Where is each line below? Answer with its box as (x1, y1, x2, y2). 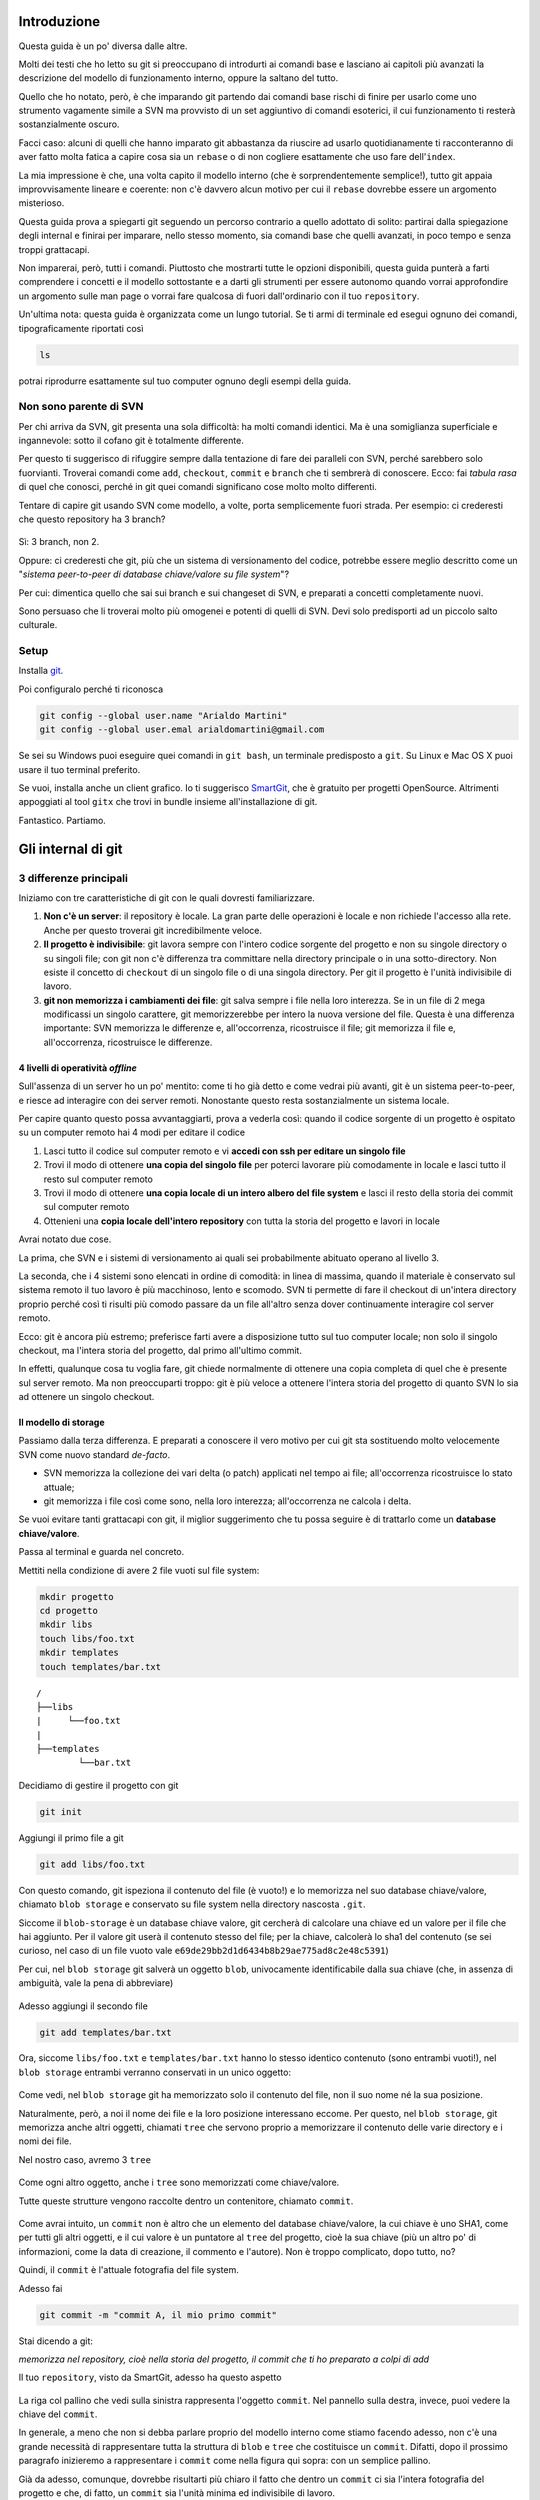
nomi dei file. (18, 2135, 72, 2147)
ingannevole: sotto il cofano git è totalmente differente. (18, 435, 244, 447)
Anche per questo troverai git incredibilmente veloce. (43, 924, 263, 936)
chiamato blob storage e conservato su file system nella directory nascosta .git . (18, 1898, 366, 1910)
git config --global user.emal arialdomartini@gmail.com (39, 724, 325, 735)
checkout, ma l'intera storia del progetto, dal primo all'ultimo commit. (18, 1344, 302, 1356)
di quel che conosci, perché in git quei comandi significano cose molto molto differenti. (18, 481, 377, 493)
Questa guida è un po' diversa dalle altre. (18, 40, 188, 52)
